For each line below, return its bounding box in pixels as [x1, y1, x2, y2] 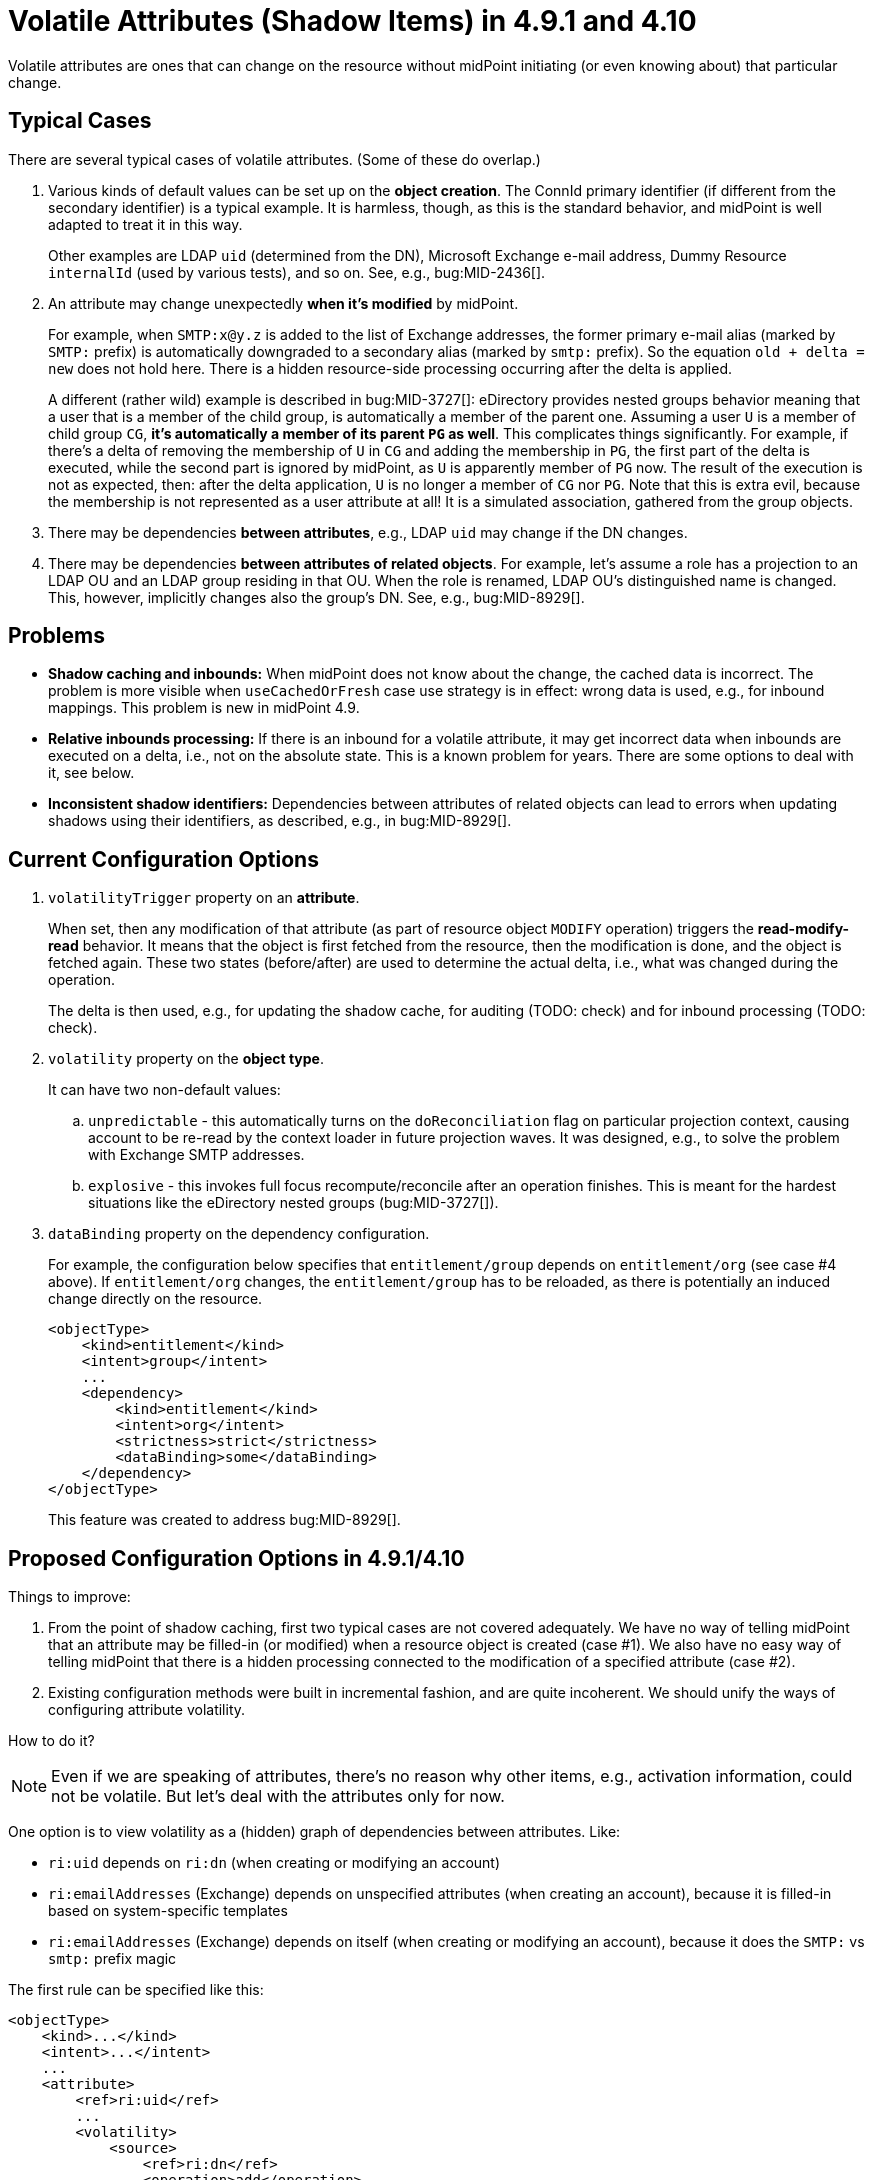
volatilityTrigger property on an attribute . [48, 889, 360, 907]
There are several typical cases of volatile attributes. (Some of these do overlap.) [8, 150, 541, 168]
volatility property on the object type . [48, 1050, 324, 1068]
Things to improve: [8, 1588, 131, 1606]
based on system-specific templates [48, 1902, 288, 1920]
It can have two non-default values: [48, 1081, 281, 1099]
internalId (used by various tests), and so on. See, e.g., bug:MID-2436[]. [48, 263, 546, 281]
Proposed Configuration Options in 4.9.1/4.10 [8, 1545, 465, 1571]
